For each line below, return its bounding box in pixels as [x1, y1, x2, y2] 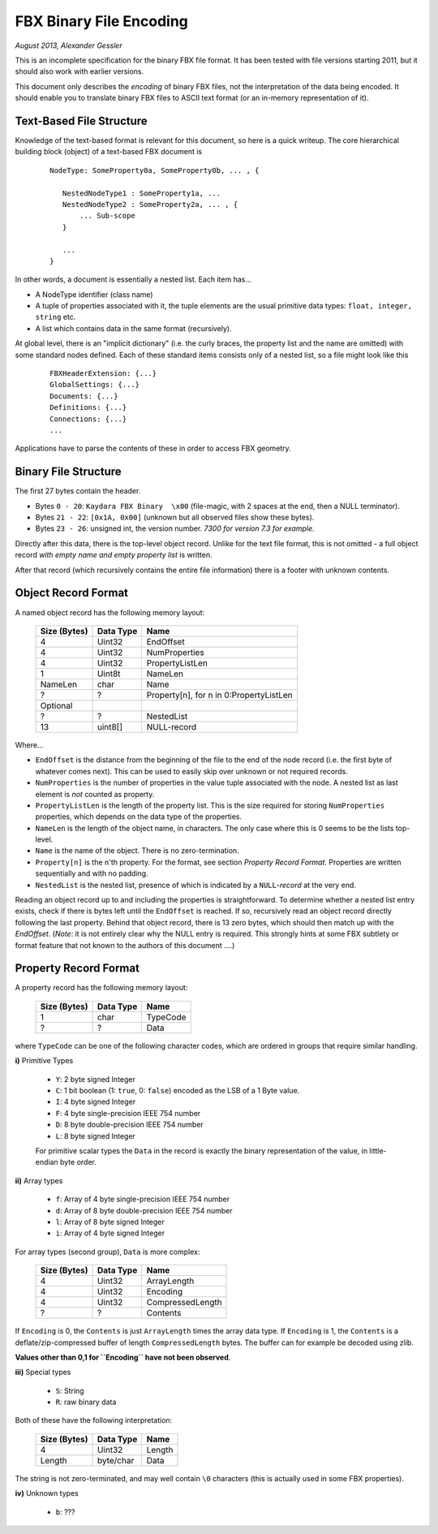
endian [35, 1157, 58, 1167]
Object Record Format [15, 586, 129, 600]
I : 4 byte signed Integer [55, 1097, 136, 1107]
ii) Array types [15, 1175, 63, 1185]
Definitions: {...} [49, 403, 127, 412]
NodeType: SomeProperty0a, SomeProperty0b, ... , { [49, 166, 260, 175]
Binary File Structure [15, 465, 122, 479]
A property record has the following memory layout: [15, 983, 188, 993]
